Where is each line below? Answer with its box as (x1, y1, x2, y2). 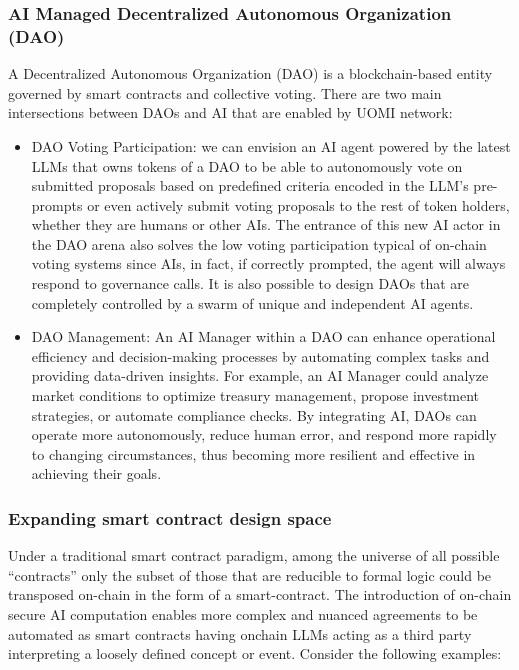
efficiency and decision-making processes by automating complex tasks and (31, 345, 490, 366)
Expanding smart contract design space (8, 505, 332, 530)
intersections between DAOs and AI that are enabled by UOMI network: (8, 102, 453, 123)
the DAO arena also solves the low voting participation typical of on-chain (31, 233, 487, 254)
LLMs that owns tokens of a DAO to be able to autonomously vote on (31, 155, 463, 176)
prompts (31, 194, 83, 215)
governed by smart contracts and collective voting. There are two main (8, 82, 442, 103)
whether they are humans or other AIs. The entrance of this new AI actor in (31, 214, 501, 235)
